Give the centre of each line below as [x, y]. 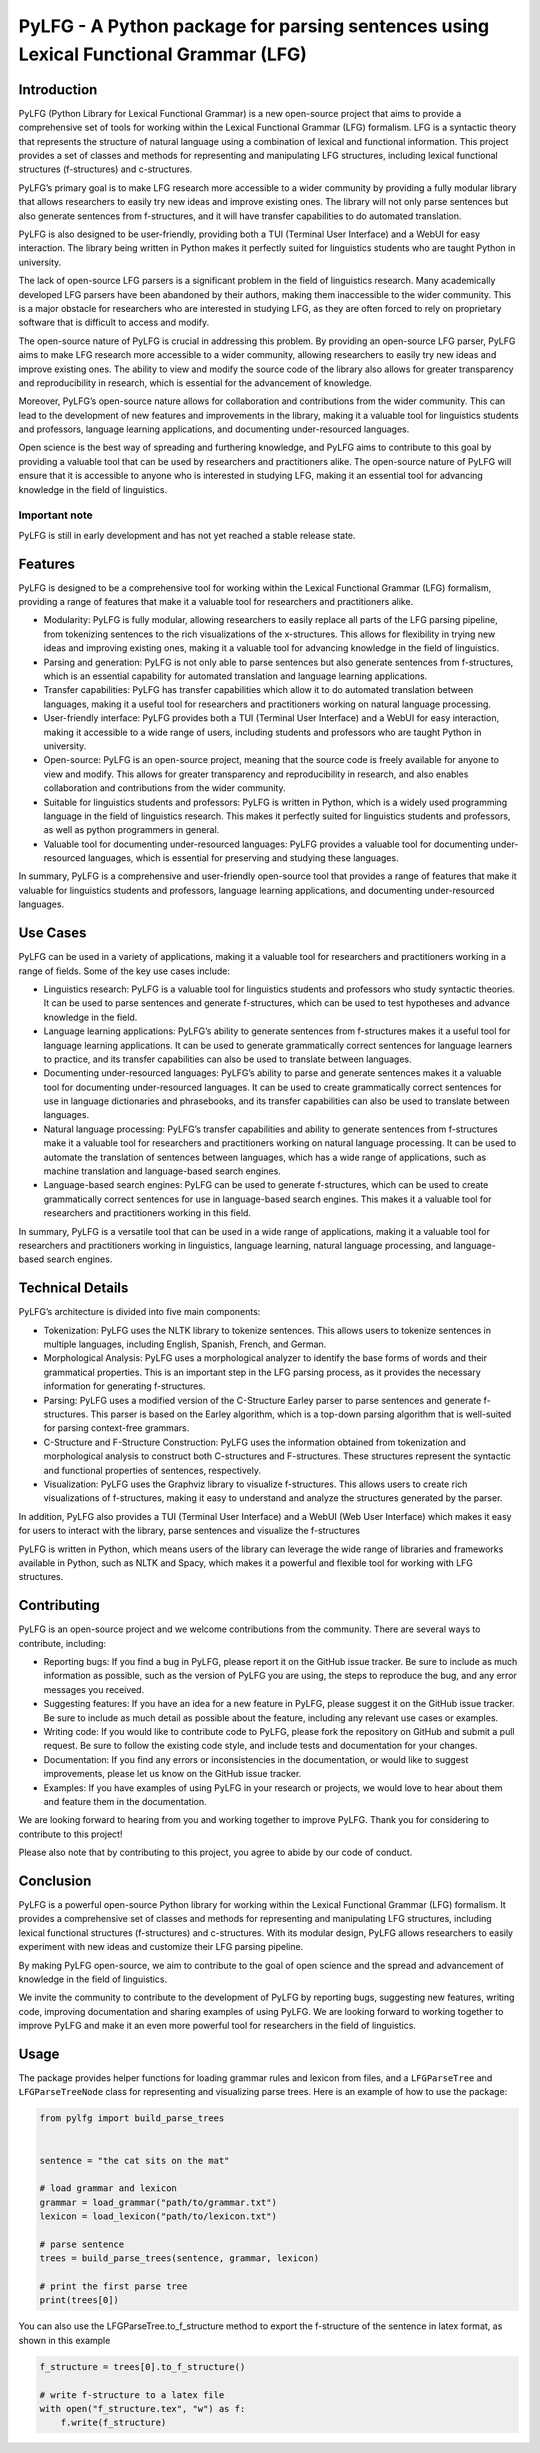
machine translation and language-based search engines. [162, 1171]
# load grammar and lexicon [108, 2188]
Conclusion [55, 1880]
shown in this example [64, 2340]
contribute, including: [62, 1643]
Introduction [58, 89]
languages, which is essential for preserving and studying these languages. [243, 858]
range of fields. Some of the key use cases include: [124, 971]
